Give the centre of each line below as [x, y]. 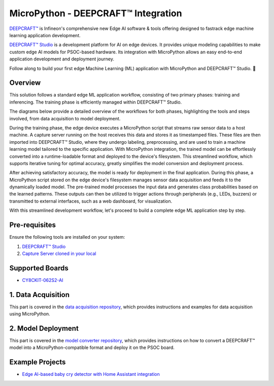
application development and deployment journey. [62, 59]
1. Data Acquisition [40, 295]
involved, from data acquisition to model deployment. [65, 118]
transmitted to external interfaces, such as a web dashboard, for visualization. [91, 201]
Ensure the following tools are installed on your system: [67, 237]
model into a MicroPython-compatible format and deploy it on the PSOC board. [92, 347]
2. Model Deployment [44, 328]
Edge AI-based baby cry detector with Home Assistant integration [91, 374]
